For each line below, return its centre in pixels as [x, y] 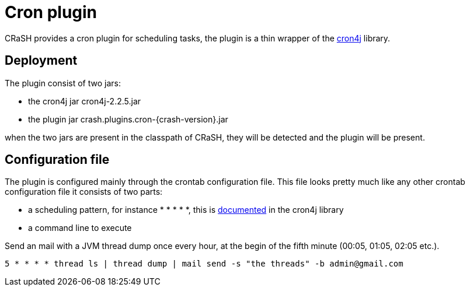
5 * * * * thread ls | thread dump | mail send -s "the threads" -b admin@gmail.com [204, 264]
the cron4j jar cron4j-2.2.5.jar [85, 101]
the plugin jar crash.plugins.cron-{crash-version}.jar [128, 119]
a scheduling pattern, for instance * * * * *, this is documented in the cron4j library [186, 210]
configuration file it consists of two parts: [84, 192]
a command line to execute [80, 228]
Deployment [41, 61]
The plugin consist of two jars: [63, 83]
